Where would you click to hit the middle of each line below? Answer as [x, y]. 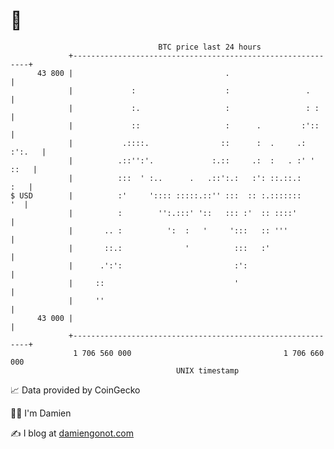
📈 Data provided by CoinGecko [75, 390]
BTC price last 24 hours [210, 47]
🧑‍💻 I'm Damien [41, 413]
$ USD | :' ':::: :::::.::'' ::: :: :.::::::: [156, 195]
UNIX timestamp [207, 370]
